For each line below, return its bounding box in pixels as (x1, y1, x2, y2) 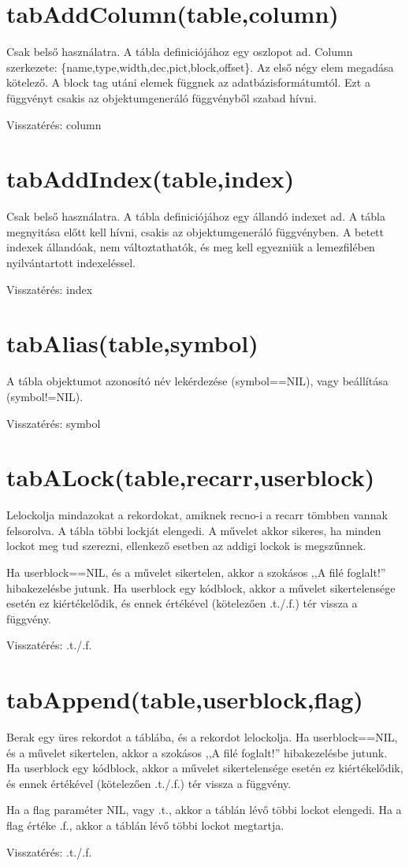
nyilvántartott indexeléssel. (6, 255, 136, 270)
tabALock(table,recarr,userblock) (6, 461, 375, 493)
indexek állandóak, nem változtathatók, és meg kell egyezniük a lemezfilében (6, 239, 375, 255)
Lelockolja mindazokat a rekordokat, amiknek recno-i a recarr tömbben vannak (6, 507, 388, 523)
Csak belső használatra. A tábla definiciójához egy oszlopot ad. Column (6, 43, 353, 60)
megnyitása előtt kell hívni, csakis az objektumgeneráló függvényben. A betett (6, 223, 384, 240)
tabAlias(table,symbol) (6, 327, 258, 359)
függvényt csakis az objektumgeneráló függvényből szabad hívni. (6, 89, 317, 106)
